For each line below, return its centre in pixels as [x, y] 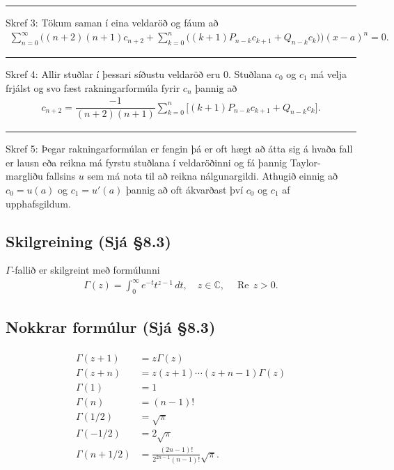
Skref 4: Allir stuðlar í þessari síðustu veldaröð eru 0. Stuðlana [139, 73]
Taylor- [305, 162]
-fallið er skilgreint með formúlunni [86, 270]
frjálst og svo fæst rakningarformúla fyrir [93, 87]
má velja [329, 73]
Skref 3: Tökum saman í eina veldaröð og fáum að [112, 22]
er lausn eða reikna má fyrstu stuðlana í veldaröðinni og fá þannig [147, 162]
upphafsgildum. [38, 203]
